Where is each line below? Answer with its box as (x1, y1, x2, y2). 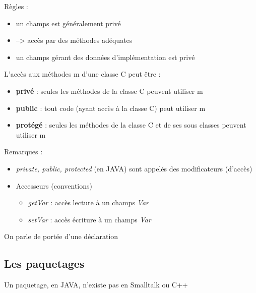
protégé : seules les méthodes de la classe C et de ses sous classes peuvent (16, 120, 246, 130)
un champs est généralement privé (16, 18, 121, 28)
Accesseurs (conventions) (16, 180, 92, 191)
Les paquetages (4, 256, 85, 271)
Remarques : (4, 146, 43, 157)
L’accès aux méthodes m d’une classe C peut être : (4, 69, 161, 79)
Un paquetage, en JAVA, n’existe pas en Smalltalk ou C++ (4, 279, 188, 290)
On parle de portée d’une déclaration (4, 231, 118, 242)
